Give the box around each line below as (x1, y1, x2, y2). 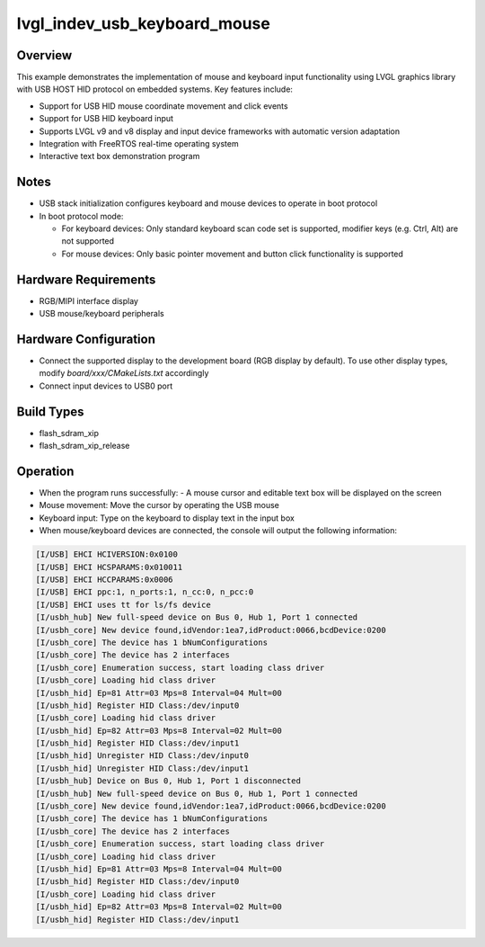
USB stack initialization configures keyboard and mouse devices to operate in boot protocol (39, 198, 378, 209)
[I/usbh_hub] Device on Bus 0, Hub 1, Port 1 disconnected (35, 776, 301, 786)
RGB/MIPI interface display (39, 295, 139, 306)
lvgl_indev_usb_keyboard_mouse (16, 13, 271, 33)
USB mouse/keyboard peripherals (39, 308, 165, 319)
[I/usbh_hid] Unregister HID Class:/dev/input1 (35, 763, 249, 773)
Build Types (16, 404, 84, 419)
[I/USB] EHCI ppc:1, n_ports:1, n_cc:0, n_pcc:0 (35, 587, 254, 597)
